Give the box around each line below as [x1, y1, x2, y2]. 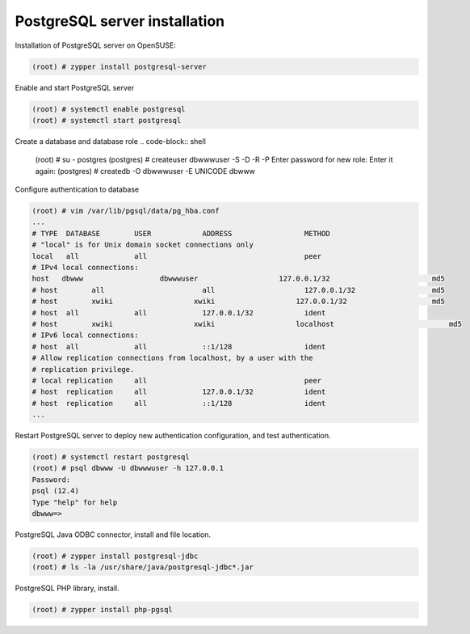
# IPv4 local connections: [31, 263, 139, 272]
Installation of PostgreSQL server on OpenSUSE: [15, 40, 177, 50]
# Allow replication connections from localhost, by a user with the [31, 353, 313, 363]
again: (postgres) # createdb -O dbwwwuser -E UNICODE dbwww [35, 166, 256, 175]
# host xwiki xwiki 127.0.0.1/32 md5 [31, 297, 446, 306]
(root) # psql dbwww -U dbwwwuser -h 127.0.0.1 [31, 463, 224, 473]
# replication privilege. [31, 365, 135, 374]
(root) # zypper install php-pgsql [31, 605, 173, 615]
